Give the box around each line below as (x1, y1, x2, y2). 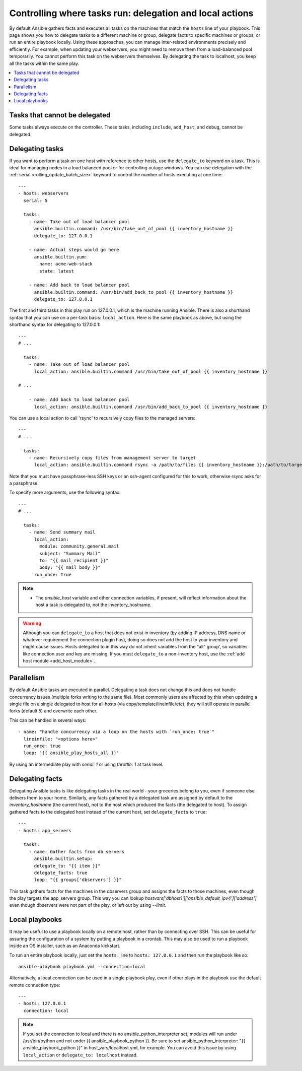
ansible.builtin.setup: (34, 856, 93, 861)
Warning (23, 620, 41, 627)
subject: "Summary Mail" (39, 551, 101, 556)
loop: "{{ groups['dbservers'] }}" (34, 877, 122, 883)
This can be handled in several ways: (9, 717, 87, 723)
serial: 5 (23, 197, 48, 204)
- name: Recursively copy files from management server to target (28, 455, 196, 460)
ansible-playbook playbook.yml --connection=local (18, 964, 146, 969)
